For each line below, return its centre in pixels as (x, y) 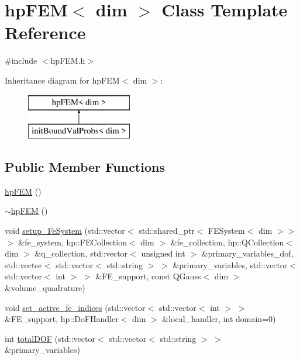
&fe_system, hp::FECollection (73, 242)
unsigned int (163, 253)
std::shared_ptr (167, 231)
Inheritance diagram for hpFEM (62, 80)
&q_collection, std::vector (81, 253)
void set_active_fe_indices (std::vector (75, 307)
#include (21, 60)
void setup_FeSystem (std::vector (65, 231)
